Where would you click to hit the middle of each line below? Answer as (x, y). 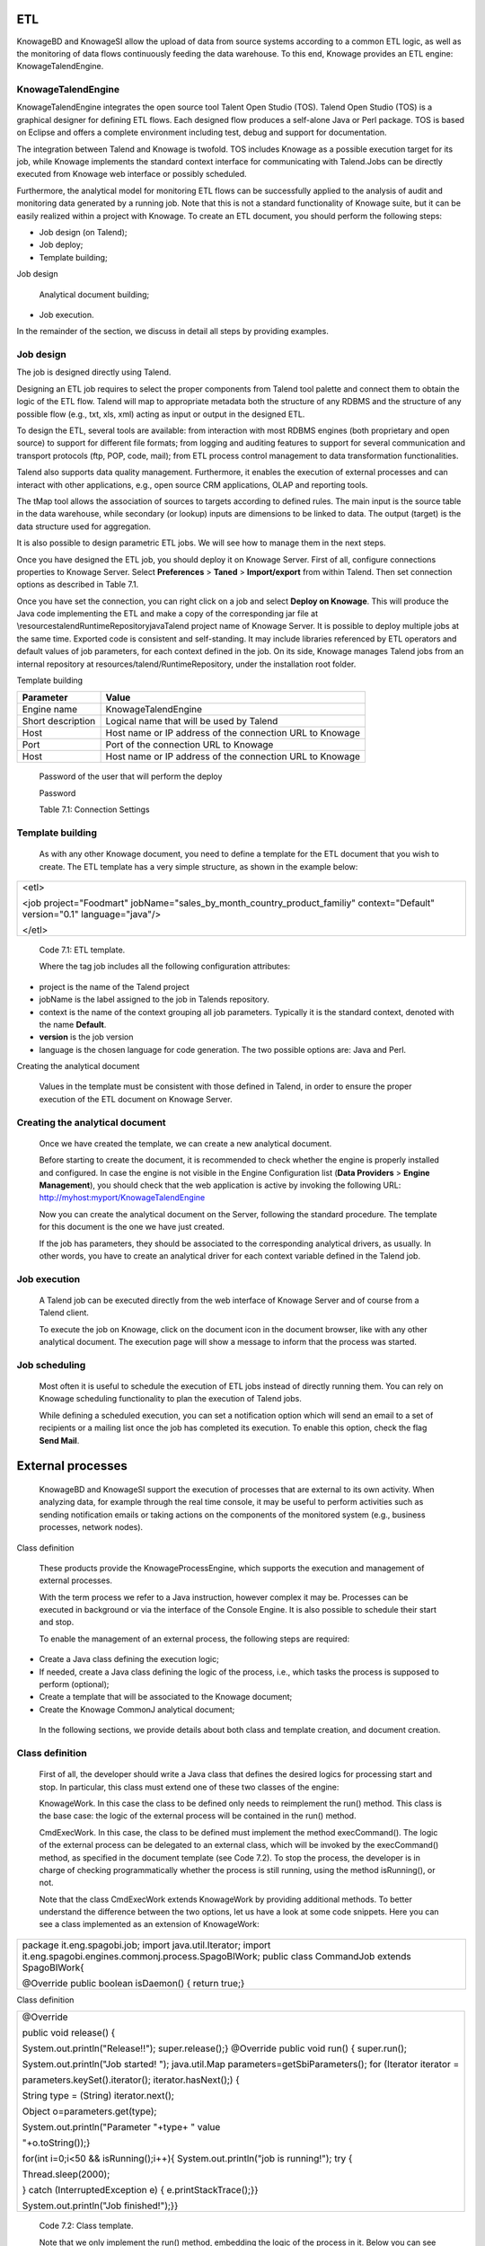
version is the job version (86, 1037)
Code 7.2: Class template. (86, 2226)
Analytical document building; (94, 294)
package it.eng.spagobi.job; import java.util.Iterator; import (146, 1945)
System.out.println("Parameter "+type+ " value (121, 2127)
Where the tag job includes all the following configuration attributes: (165, 967)
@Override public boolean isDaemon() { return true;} (133, 1983)
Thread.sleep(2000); (66, 2174)
